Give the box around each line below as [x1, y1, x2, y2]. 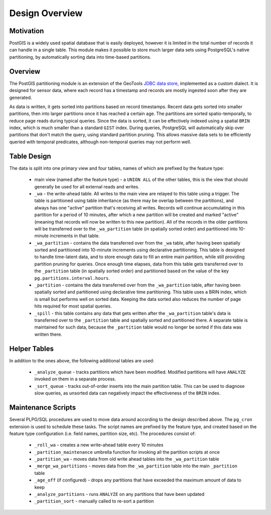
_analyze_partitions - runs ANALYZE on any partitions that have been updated [34, 491, 205, 497]
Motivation [9, 27, 44, 35]
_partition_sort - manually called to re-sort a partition [34, 498, 154, 504]
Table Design [9, 152, 51, 160]
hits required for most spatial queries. [34, 303, 112, 309]
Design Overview [9, 8, 83, 19]
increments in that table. [49, 233, 100, 239]
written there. [34, 331, 62, 337]
